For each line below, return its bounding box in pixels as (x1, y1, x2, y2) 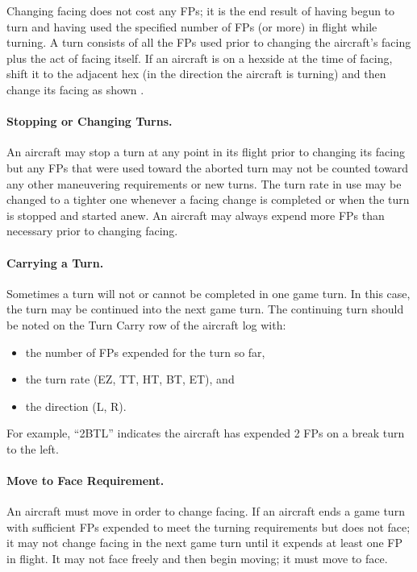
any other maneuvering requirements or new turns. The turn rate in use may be (6, 175, 402, 192)
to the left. (6, 440, 59, 457)
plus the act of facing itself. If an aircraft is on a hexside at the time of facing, (6, 49, 393, 66)
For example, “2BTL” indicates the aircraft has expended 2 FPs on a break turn (6, 425, 405, 441)
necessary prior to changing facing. (6, 222, 178, 239)
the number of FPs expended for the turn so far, (25, 343, 265, 360)
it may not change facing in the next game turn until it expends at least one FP (6, 534, 402, 551)
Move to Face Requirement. (6, 472, 165, 489)
